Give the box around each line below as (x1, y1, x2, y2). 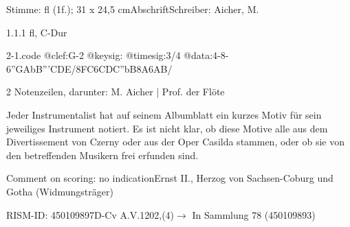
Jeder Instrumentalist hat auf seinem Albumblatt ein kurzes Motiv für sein (6, 107, 322, 121)
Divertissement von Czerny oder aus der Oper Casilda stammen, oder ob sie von (6, 134, 345, 149)
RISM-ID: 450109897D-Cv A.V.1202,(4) (6, 207, 175, 222)
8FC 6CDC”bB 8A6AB (76, 61, 168, 75)
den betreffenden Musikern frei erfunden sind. (6, 147, 199, 162)
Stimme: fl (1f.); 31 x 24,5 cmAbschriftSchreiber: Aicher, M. (6, 2, 259, 16)
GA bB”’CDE (15, 61, 72, 75)
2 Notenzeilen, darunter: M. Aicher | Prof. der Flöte (6, 84, 225, 99)
